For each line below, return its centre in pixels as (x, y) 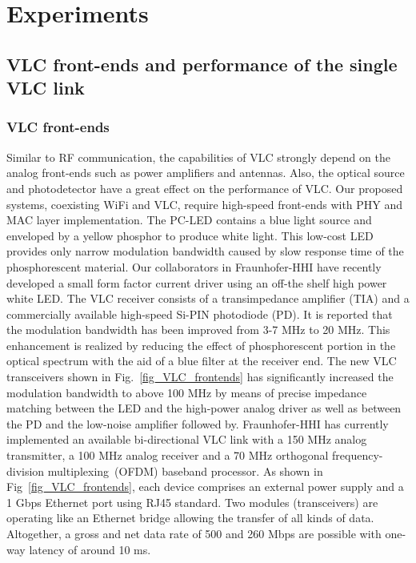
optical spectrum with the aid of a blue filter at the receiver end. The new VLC (202, 361)
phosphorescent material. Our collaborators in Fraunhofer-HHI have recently (194, 266)
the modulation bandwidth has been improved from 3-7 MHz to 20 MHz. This (198, 330)
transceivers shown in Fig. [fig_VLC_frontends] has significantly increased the (200, 377)
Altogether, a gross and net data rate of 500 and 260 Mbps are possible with (194, 534)
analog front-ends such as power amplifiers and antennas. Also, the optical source (206, 173)
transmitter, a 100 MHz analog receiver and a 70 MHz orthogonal (168, 455)
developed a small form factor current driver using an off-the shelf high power (197, 282)
